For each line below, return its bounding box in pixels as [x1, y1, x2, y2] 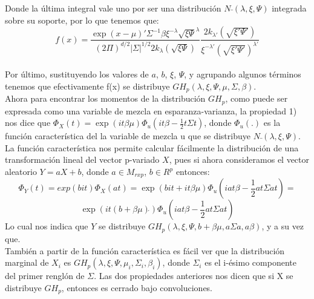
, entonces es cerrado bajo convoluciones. [61, 281, 213, 294]
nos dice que [5, 116, 51, 129]
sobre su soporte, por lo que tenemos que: [5, 13, 159, 26]
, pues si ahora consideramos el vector [169, 153, 310, 166]
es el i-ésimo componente [204, 256, 296, 269]
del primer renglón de [5, 269, 85, 282]
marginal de [5, 256, 49, 269]
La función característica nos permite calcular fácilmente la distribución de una [5, 141, 299, 154]
